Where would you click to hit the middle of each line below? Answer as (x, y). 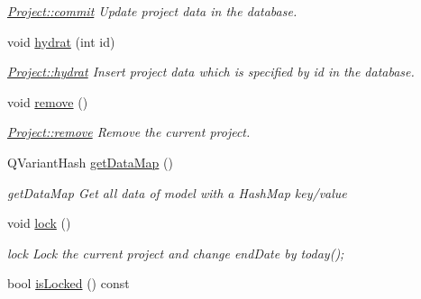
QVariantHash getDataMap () (90, 162)
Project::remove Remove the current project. (129, 132)
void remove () (48, 101)
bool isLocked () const (69, 283)
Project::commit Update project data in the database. (152, 11)
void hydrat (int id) (61, 41)
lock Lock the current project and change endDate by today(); (176, 253)
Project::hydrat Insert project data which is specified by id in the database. (211, 72)
